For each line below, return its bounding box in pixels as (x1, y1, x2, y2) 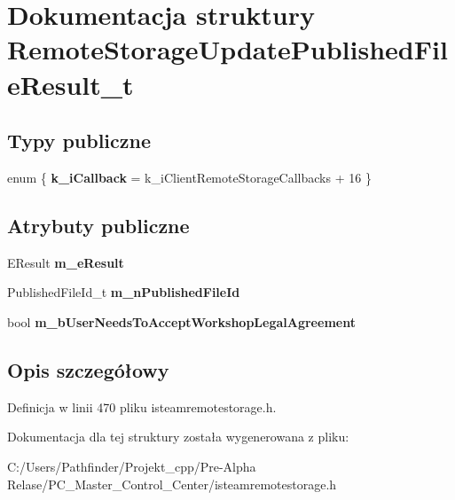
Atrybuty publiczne (7, 211, 190, 238)
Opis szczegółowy (7, 355, 169, 383)
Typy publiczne (7, 127, 152, 154)
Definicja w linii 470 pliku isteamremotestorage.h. (7, 397, 277, 416)
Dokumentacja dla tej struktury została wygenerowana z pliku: (7, 427, 349, 446)
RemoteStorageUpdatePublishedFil (7, 31, 448, 67)
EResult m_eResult (7, 253, 124, 271)
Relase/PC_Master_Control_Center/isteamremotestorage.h (7, 474, 337, 493)
